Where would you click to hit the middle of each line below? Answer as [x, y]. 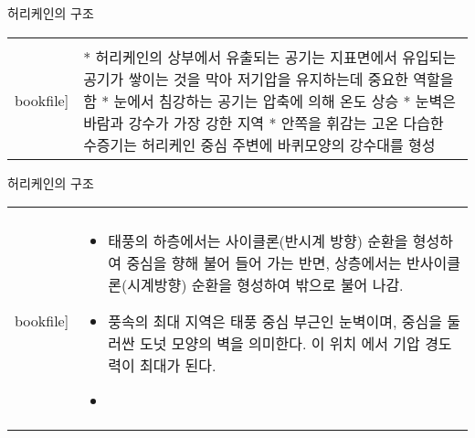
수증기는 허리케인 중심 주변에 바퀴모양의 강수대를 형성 [259, 144]
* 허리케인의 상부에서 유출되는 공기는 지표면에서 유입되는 [270, 57]
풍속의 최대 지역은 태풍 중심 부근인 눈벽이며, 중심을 [275, 322]
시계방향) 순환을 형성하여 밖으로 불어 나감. [265, 285]
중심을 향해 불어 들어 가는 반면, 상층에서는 [264, 263]
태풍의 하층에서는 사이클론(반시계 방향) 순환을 [258, 241]
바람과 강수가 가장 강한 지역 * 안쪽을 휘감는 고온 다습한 [264, 123]
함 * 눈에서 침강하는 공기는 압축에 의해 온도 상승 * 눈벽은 [269, 101]
